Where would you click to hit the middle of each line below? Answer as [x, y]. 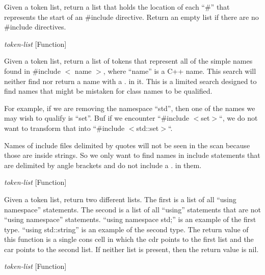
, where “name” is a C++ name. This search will [180, 71]
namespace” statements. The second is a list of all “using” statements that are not [132, 209]
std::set [148, 128]
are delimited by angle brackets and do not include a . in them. [103, 165]
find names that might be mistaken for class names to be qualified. [108, 91]
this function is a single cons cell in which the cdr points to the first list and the [129, 239]
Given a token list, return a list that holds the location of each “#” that [117, 7]
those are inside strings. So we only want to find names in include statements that [132, 155]
